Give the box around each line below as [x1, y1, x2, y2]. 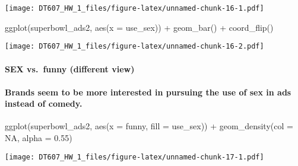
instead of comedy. [5, 97, 83, 110]
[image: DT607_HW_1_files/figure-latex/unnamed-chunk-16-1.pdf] [5, 4, 264, 12]
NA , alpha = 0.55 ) [5, 132, 72, 144]
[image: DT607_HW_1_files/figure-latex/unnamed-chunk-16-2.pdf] [5, 42, 264, 51]
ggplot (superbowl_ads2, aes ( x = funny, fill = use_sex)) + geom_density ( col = [5, 120, 293, 132]
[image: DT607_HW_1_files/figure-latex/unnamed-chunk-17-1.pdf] [5, 152, 264, 161]
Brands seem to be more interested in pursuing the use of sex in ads [5, 85, 291, 98]
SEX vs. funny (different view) [5, 62, 135, 75]
